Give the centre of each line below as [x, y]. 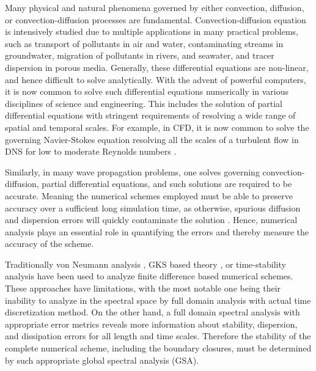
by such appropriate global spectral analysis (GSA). [102, 360]
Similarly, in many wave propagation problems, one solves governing [132, 171]
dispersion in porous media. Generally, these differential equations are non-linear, [157, 67]
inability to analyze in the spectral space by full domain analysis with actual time [158, 300]
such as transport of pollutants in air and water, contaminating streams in [144, 43]
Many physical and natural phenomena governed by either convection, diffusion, [155, 7]
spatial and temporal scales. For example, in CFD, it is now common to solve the [157, 127]
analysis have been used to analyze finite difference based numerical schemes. [149, 276]
